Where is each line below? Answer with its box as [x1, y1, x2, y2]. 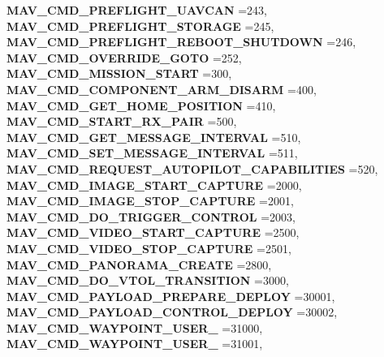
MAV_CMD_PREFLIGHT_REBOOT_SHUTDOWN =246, [6, 33, 356, 50]
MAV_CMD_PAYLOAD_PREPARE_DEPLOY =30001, [6, 287, 335, 304]
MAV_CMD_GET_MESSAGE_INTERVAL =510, [6, 128, 301, 145]
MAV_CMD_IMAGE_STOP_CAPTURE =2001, [6, 192, 294, 209]
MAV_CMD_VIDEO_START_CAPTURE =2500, [6, 224, 300, 241]
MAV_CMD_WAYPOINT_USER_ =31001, [6, 335, 263, 352]
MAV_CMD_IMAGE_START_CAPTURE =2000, [6, 176, 302, 193]
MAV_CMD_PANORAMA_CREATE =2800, [6, 256, 272, 273]
